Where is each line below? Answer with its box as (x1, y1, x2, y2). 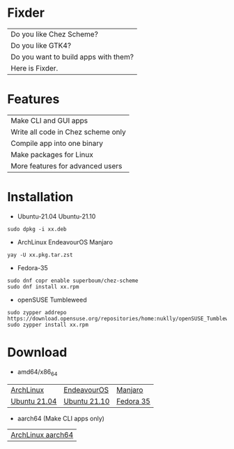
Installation (7, 189, 74, 205)
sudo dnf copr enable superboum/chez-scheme (7, 277, 139, 284)
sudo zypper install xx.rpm (7, 321, 89, 328)
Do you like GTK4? (10, 41, 72, 50)
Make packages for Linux (10, 149, 94, 159)
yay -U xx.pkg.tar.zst (7, 251, 73, 258)
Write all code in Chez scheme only (10, 127, 127, 137)
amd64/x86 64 (17, 367, 58, 378)
